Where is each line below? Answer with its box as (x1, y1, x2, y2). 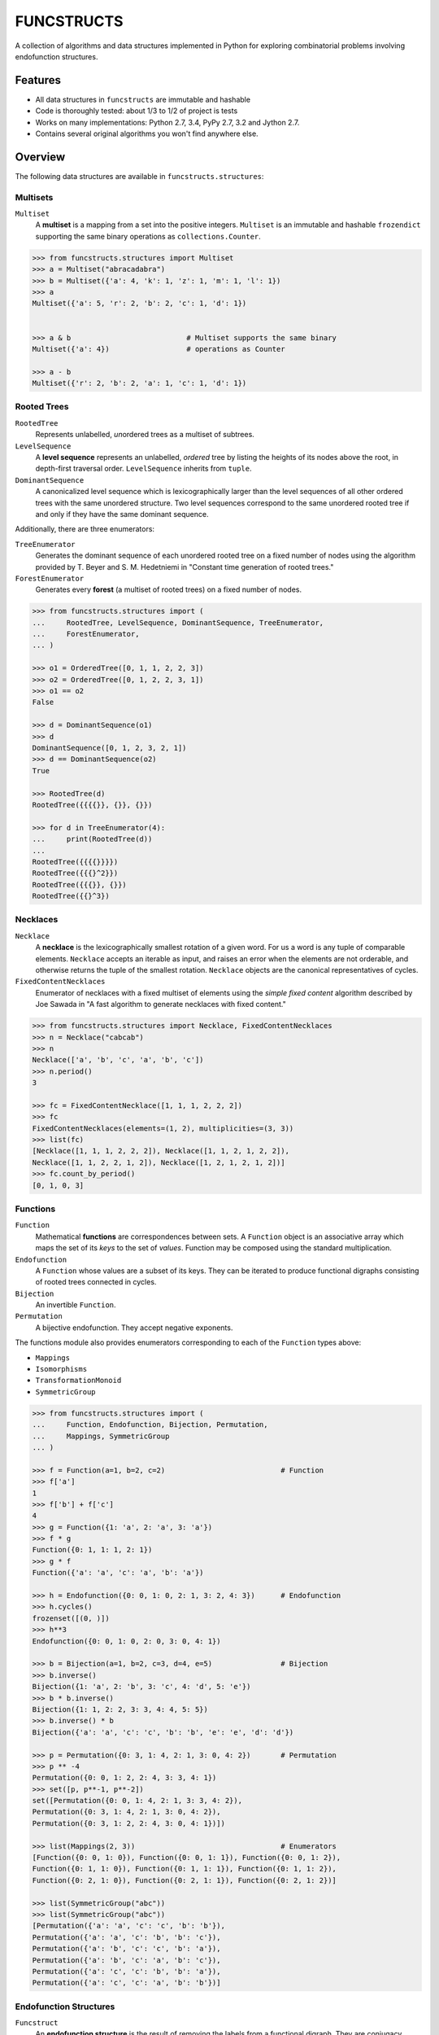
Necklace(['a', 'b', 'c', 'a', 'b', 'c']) (32, 1055, 204, 1065)
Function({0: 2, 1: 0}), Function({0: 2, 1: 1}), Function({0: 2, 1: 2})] (32, 1875, 337, 1884)
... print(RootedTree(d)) (32, 834, 153, 844)
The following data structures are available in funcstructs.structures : (15, 171, 264, 181)
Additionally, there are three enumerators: (15, 524, 154, 534)
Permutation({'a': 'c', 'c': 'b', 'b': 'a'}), (32, 1967, 221, 1976)
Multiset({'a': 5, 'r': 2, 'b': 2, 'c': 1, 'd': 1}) (32, 299, 247, 309)
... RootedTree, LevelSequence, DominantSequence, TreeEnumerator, (32, 618, 324, 627)
